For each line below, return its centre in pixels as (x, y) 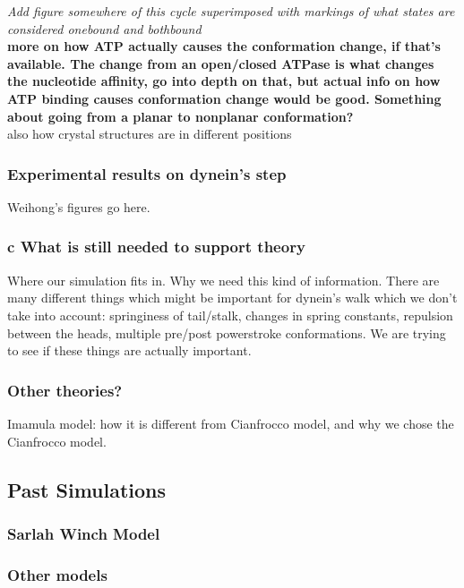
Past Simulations (87, 489)
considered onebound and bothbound (104, 28)
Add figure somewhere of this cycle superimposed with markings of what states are (231, 11)
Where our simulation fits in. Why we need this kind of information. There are (223, 280)
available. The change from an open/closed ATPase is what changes (221, 63)
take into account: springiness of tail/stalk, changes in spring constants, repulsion (230, 315)
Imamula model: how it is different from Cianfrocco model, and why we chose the (231, 423)
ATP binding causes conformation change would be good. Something (224, 98)
